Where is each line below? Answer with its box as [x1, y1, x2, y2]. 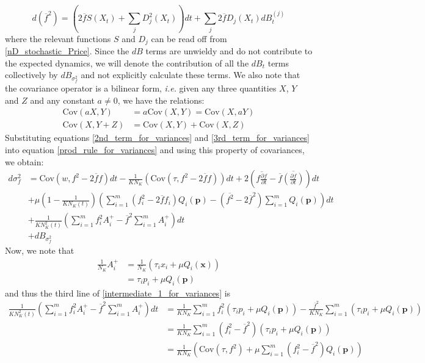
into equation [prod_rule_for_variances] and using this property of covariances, [5, 143, 305, 156]
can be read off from [151, 32, 227, 45]
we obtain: [5, 155, 44, 168]
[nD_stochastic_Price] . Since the [5, 45, 129, 57]
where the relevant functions [5, 32, 111, 45]
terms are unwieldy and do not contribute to [145, 45, 313, 57]
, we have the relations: [117, 93, 205, 106]
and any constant [30, 93, 95, 106]
